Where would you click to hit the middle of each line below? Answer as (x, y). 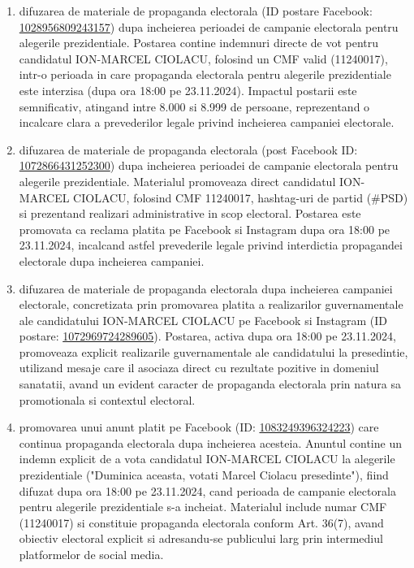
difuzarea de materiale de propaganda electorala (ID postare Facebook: (196, 11)
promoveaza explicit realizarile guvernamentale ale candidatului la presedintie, (213, 351)
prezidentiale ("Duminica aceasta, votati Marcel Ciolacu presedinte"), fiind (204, 475)
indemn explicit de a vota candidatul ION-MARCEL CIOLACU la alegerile (207, 459)
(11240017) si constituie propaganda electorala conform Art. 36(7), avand (201, 522)
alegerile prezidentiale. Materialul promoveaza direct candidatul (177, 181)
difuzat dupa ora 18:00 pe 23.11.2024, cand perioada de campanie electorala (207, 490)
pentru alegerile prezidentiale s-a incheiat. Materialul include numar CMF (203, 507)
